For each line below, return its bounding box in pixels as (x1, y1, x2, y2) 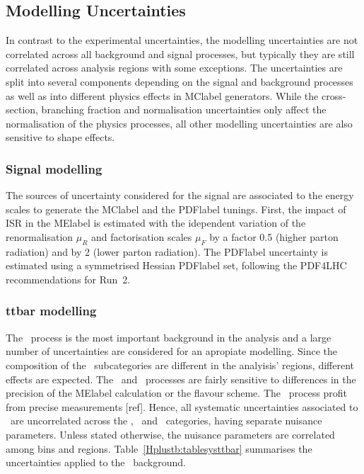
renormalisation (6, 229, 74, 244)
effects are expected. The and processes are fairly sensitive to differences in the (6, 371, 356, 386)
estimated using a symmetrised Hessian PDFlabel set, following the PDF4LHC (6, 258, 347, 273)
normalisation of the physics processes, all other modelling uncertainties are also (6, 115, 353, 130)
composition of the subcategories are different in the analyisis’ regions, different (6, 357, 354, 372)
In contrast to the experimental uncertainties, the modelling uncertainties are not (6, 33, 358, 47)
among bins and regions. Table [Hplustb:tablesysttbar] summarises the (6, 441, 312, 456)
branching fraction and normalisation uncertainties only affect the (41, 102, 327, 117)
